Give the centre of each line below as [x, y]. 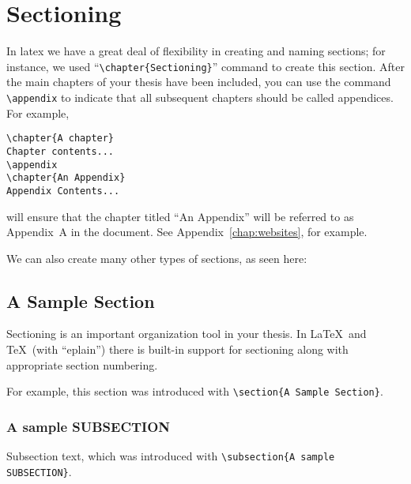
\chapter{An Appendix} [66, 178]
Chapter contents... [60, 151]
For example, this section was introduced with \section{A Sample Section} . [195, 391]
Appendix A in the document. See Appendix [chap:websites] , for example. [187, 232]
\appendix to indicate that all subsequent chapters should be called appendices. [200, 97]
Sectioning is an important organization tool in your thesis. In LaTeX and [187, 334]
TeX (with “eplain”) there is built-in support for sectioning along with [177, 349]
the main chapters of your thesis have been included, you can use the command [199, 82]
